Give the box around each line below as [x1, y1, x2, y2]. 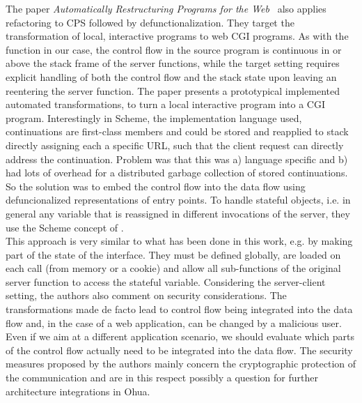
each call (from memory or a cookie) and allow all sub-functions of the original [6, 261, 341, 275]
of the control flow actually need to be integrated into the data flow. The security [6, 342, 353, 357]
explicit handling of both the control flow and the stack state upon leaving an [6, 69, 337, 84]
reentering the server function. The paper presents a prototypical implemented [6, 83, 340, 98]
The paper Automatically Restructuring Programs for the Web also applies [6, 1, 326, 15]
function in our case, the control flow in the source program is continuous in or [6, 42, 342, 56]
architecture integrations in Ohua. [6, 383, 150, 398]
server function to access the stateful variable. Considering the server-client [6, 274, 326, 289]
